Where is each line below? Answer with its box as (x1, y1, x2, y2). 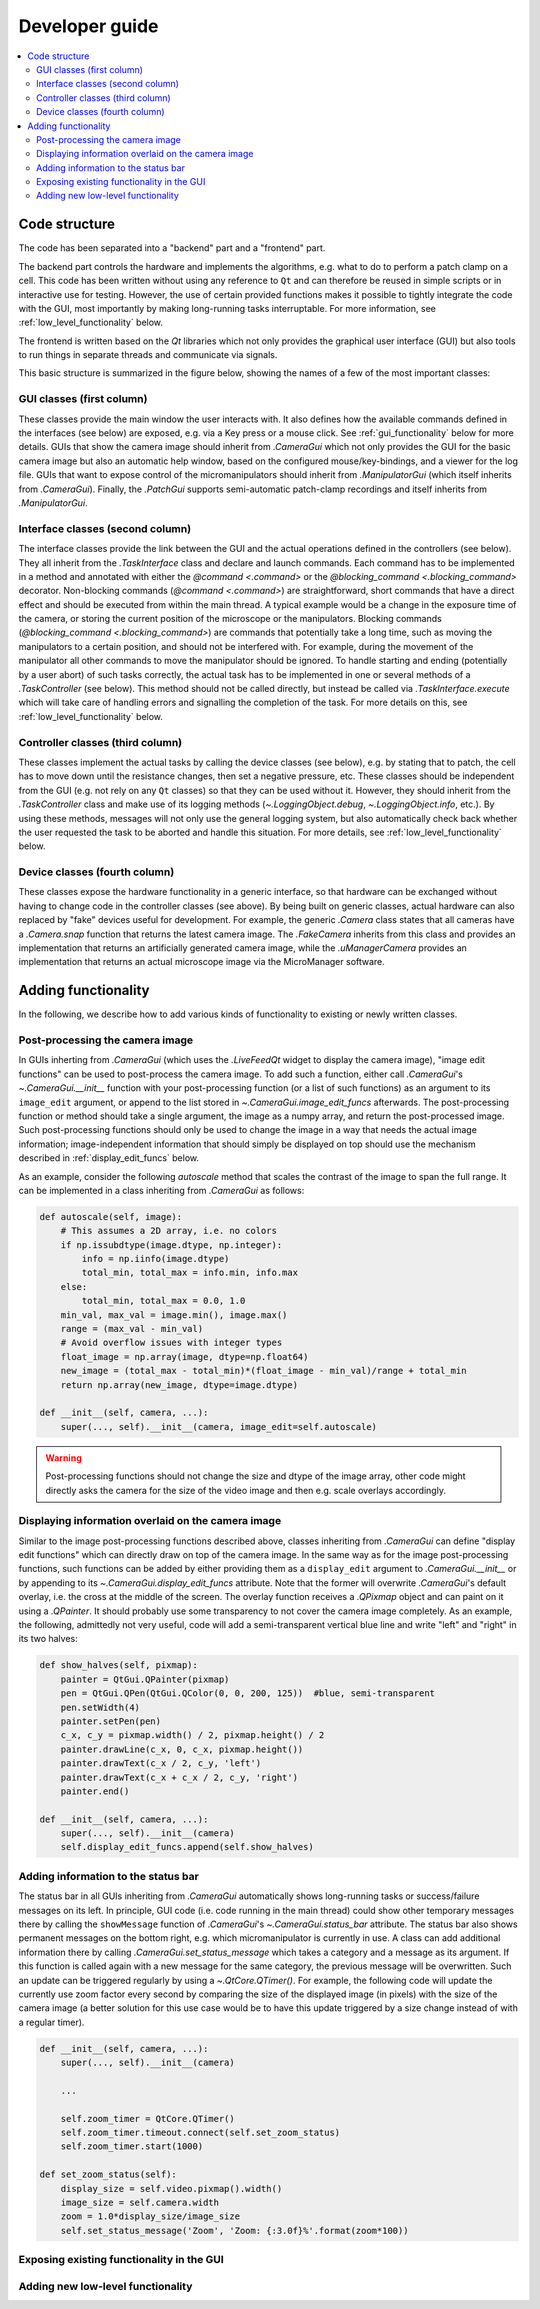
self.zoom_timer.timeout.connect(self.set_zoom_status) (60, 2127, 341, 2139)
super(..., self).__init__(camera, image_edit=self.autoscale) (60, 1421, 378, 1432)
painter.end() (60, 1785, 130, 1797)
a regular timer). (18, 2016, 85, 2028)
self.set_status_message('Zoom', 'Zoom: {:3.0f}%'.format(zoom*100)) (60, 2225, 409, 2236)
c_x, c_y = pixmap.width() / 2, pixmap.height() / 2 (60, 1730, 325, 1741)
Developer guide (18, 15, 159, 37)
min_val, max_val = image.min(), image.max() (60, 1309, 288, 1320)
